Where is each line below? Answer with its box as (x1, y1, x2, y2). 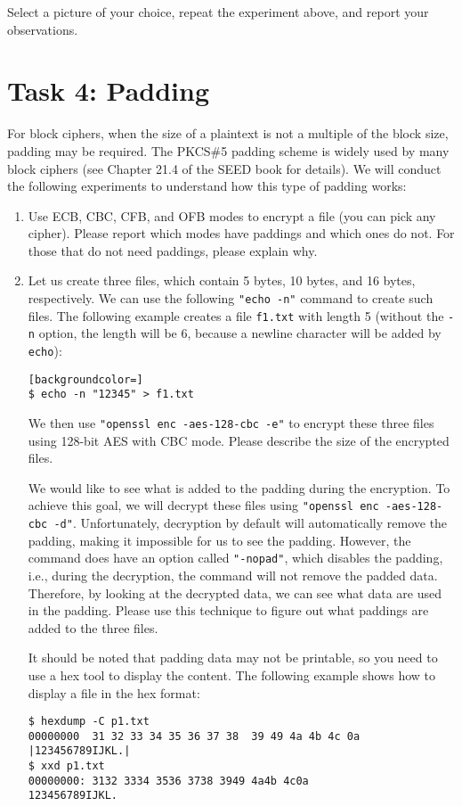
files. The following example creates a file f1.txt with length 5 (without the (28, 306, 444, 325)
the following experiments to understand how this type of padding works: (7, 177, 407, 195)
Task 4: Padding (7, 72, 210, 109)
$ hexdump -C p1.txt (28, 715, 150, 728)
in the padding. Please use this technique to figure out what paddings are (28, 601, 429, 620)
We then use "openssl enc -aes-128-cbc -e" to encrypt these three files (28, 414, 434, 432)
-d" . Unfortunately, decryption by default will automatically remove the (53, 514, 448, 532)
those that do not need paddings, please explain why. (28, 241, 318, 259)
